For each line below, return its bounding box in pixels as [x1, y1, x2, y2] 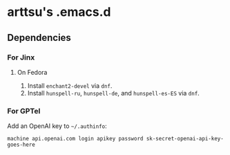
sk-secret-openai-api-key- [146, 136, 224, 143]
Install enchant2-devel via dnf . [27, 81, 113, 90]
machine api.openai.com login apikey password [7, 136, 144, 143]
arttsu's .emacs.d [7, 4, 111, 20]
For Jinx [7, 53, 35, 62]
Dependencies [7, 32, 71, 44]
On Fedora [17, 68, 48, 76]
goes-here [7, 141, 36, 149]
